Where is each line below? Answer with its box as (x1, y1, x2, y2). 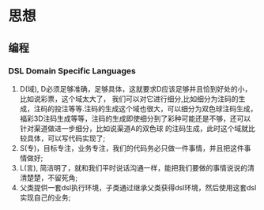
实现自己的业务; (19, 193, 71, 202)
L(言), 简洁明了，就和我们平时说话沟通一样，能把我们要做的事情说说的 (19, 163, 247, 172)
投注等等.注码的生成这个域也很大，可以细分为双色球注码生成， (54, 103, 258, 113)
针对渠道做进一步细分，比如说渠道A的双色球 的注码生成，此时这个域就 (19, 123, 249, 133)
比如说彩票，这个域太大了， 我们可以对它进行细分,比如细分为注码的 (19, 94, 239, 103)
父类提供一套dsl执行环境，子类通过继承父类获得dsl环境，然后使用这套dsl (19, 182, 257, 192)
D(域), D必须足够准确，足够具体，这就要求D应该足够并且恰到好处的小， (19, 84, 252, 93)
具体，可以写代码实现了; (26, 133, 106, 143)
